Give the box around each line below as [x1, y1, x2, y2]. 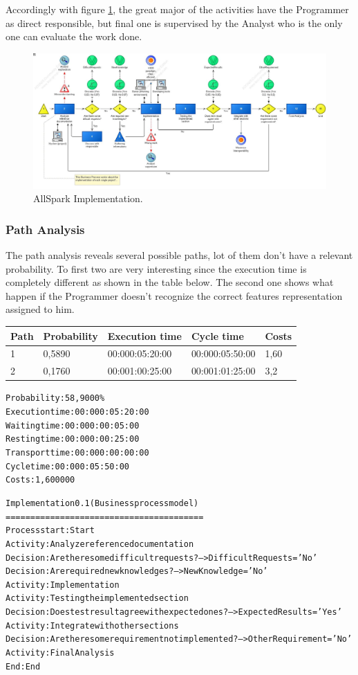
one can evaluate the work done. [6, 29, 142, 44]
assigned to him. [6, 302, 75, 316]
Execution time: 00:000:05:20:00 [6, 406, 149, 417]
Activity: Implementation [6, 579, 120, 590]
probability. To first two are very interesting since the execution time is [6, 261, 307, 276]
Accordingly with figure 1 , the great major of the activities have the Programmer [6, 2, 349, 16]
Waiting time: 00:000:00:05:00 [6, 420, 140, 431]
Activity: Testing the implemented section [6, 593, 189, 604]
